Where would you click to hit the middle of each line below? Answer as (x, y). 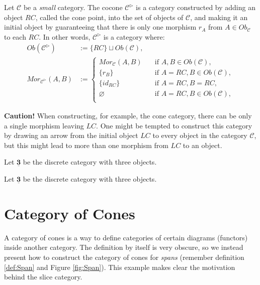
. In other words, (65, 36)
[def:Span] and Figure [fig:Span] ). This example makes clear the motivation (120, 267)
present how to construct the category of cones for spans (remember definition (124, 257)
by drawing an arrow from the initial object (71, 135)
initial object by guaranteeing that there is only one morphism (100, 27)
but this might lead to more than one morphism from (86, 145)
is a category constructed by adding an (196, 7)
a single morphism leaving (44, 125)
